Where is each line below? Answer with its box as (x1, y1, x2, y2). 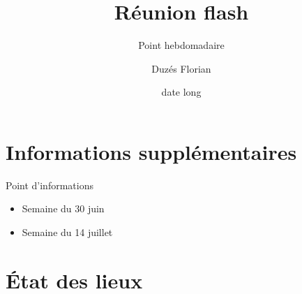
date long (161, 84, 202, 99)
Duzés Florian (151, 61, 211, 75)
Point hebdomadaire (138, 38, 225, 52)
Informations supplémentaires (6, 137, 297, 166)
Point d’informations (6, 177, 93, 192)
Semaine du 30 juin (22, 201, 105, 216)
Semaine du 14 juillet (22, 225, 113, 240)
